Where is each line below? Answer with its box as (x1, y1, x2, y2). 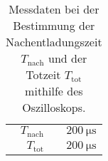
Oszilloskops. (22, 99, 86, 115)
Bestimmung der (13, 17, 95, 33)
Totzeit (26, 66, 61, 83)
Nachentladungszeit (6, 33, 102, 50)
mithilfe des (25, 83, 83, 99)
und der (48, 50, 87, 66)
